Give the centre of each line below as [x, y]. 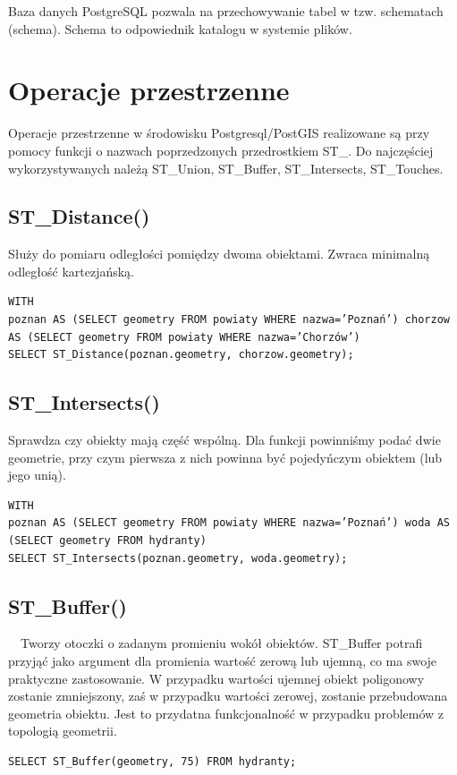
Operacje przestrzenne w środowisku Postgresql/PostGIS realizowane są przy [219, 133]
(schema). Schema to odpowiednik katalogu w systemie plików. [180, 28]
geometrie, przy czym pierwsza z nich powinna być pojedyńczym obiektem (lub [225, 457]
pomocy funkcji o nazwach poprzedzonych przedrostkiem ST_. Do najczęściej [221, 150]
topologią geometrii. [63, 731]
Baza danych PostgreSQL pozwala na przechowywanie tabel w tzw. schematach [226, 11]
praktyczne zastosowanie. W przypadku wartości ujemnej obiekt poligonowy [216, 678]
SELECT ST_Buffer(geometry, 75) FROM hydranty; [152, 761]
